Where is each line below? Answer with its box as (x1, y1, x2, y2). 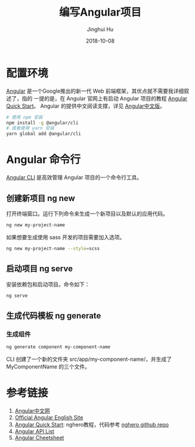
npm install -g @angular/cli (6, 120, 79, 126)
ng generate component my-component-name (6, 344, 111, 350)
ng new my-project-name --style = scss (6, 245, 100, 251)
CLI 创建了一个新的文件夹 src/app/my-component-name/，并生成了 (6, 355, 172, 363)
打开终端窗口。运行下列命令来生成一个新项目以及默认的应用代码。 (6, 210, 168, 217)
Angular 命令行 (6, 153, 81, 166)
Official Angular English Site (14, 413, 83, 421)
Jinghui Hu (86, 25, 114, 33)
